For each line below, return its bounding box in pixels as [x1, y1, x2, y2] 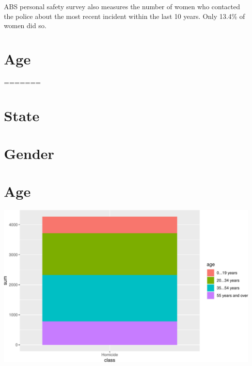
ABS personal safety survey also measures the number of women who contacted [4, 1, 240, 11]
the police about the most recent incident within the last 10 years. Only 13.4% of [4, 11, 245, 21]
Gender [4, 143, 54, 163]
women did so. [4, 20, 47, 31]
